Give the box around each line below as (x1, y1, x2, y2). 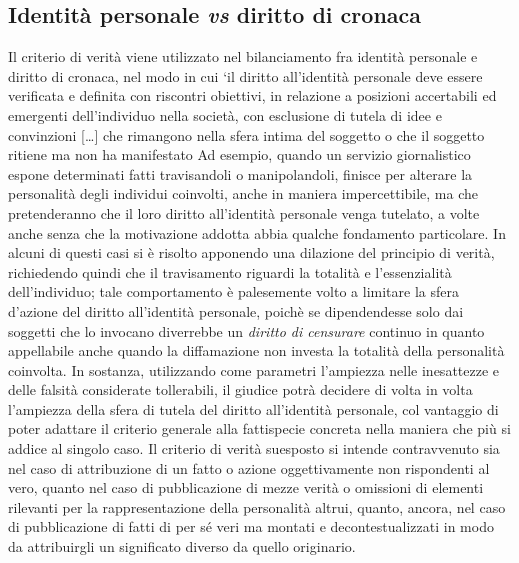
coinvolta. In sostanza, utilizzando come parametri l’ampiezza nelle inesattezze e (8, 359, 500, 380)
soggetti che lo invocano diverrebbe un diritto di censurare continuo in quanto (8, 320, 485, 341)
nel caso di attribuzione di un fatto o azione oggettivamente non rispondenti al (8, 457, 490, 478)
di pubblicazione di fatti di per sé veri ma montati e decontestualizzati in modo (8, 516, 494, 537)
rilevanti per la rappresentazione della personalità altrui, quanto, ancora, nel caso (8, 496, 506, 517)
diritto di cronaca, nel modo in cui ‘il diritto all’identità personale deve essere (8, 65, 483, 86)
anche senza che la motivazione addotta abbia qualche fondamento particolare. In (8, 222, 506, 243)
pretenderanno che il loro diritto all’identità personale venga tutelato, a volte (8, 202, 480, 223)
